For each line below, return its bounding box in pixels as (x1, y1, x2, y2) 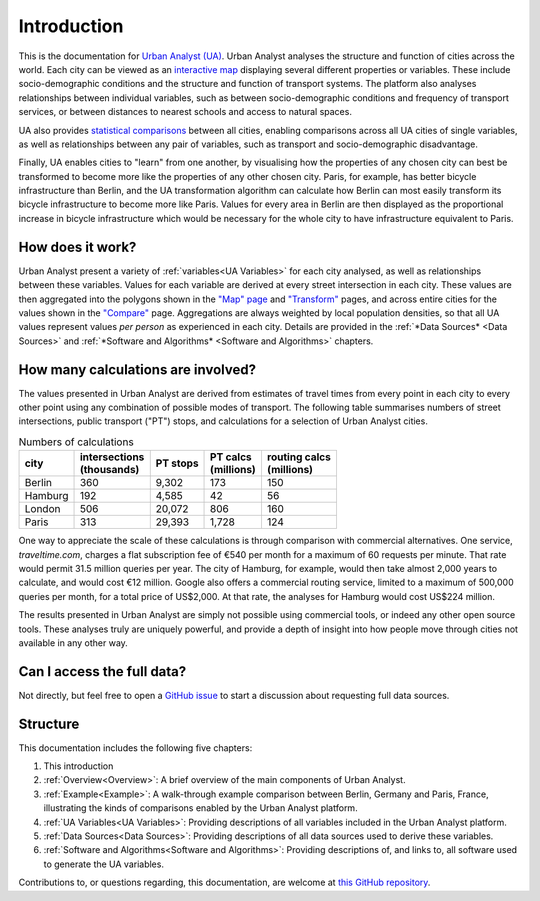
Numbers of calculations (18, 435, 134, 449)
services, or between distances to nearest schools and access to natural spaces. (18, 106, 352, 118)
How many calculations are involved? (18, 361, 257, 378)
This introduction (43, 760, 114, 772)
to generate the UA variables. (43, 858, 165, 870)
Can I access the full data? (18, 663, 187, 680)
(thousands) (79, 463, 140, 477)
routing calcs (266, 450, 332, 464)
